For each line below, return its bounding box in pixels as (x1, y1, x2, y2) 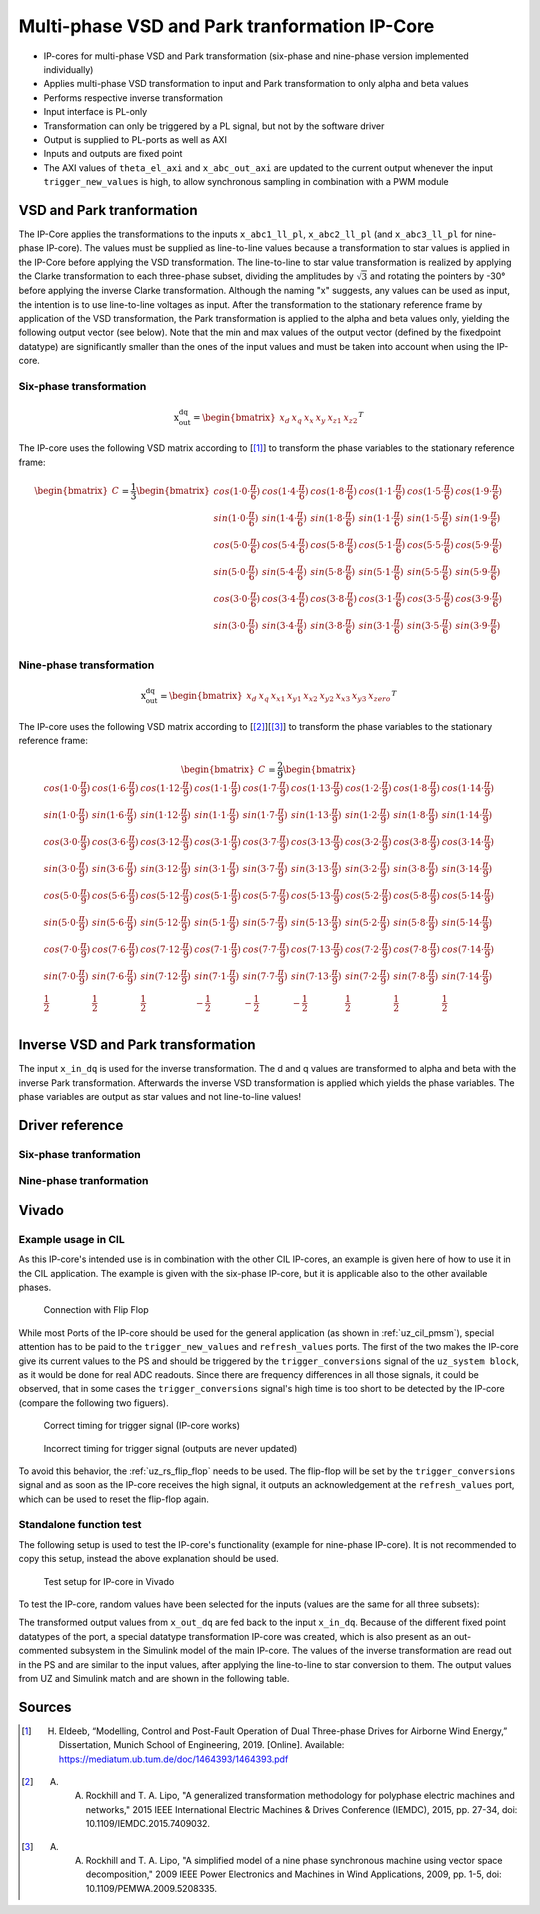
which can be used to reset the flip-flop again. (18, 1493, 210, 1505)
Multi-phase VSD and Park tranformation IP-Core (18, 15, 435, 37)
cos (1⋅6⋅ (91, 782, 130, 794)
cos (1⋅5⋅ (406, 485, 445, 497)
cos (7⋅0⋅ (43, 943, 81, 955)
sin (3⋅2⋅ (345, 863, 381, 874)
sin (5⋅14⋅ (441, 916, 483, 928)
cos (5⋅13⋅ (290, 890, 334, 901)
